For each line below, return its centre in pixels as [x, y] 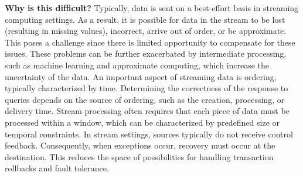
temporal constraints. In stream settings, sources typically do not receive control [149, 134]
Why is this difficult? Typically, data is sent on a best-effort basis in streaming [152, 8]
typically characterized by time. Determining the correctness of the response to [147, 88]
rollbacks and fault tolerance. [57, 168]
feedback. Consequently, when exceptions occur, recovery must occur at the [140, 145]
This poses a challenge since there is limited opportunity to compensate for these [150, 42]
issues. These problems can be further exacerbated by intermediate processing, [146, 54]
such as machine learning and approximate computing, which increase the [137, 65]
